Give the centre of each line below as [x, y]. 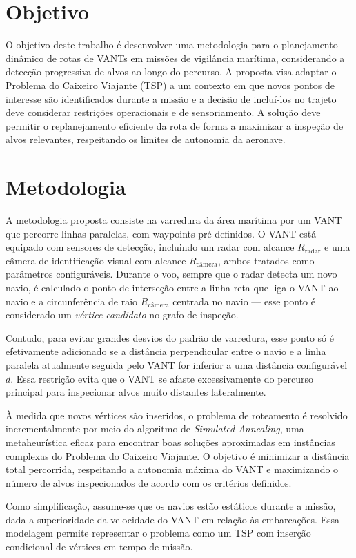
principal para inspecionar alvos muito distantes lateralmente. [136, 392]
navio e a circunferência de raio [72, 301]
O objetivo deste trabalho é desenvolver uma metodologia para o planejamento [172, 45]
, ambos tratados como [266, 260]
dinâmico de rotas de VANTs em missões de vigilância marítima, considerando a [175, 58]
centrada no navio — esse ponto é [244, 301]
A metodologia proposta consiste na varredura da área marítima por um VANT [174, 220]
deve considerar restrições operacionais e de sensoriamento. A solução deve [163, 112]
